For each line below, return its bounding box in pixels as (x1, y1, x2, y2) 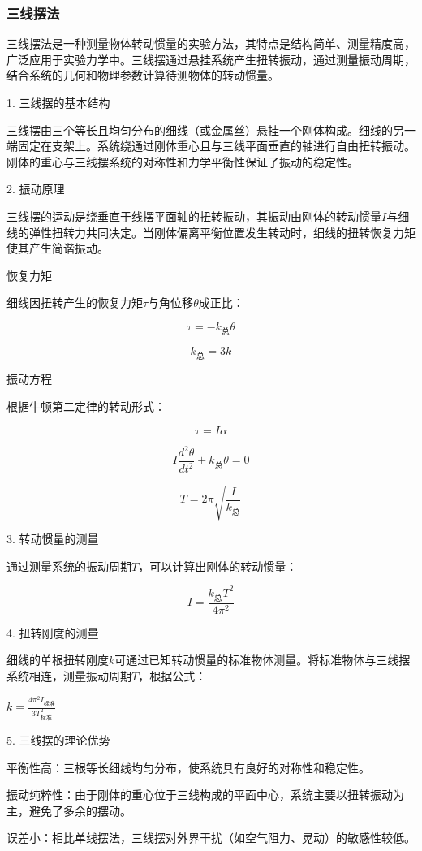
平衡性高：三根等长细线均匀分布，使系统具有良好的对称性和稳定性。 (6, 758, 370, 775)
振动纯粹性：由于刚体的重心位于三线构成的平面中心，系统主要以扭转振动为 (6, 786, 404, 803)
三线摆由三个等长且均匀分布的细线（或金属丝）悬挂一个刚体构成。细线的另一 (6, 121, 416, 138)
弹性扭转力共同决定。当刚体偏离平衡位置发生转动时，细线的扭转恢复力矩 (28, 223, 416, 240)
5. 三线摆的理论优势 (6, 732, 110, 749)
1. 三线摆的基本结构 (6, 94, 110, 110)
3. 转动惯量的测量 (6, 529, 99, 546)
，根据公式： (138, 667, 207, 685)
